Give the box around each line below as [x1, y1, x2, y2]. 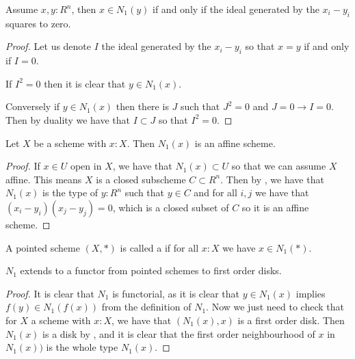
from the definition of [101, 300, 192, 314]
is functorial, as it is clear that [112, 286, 240, 300]
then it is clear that [44, 76, 126, 90]
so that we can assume [231, 159, 326, 173]
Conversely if [5, 99, 60, 114]
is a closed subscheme [96, 172, 186, 186]
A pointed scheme [5, 240, 80, 254]
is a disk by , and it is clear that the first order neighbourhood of [42, 326, 315, 341]
